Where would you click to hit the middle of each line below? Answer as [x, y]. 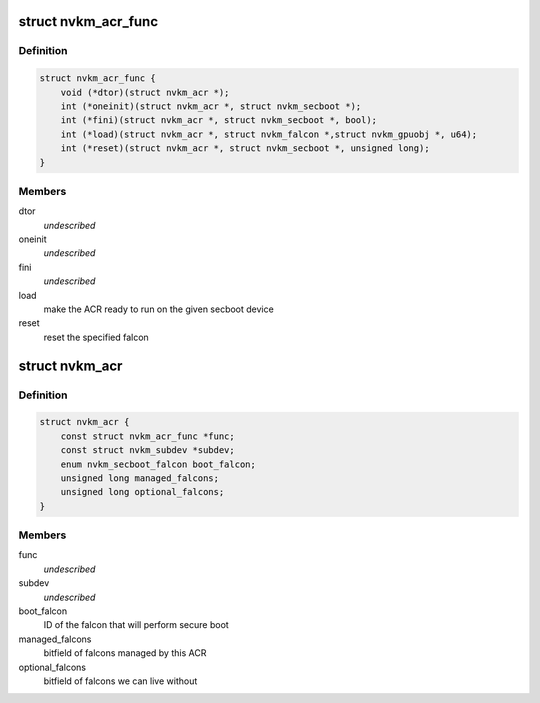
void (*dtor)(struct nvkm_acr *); [145, 92]
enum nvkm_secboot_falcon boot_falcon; [158, 464]
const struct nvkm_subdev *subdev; [147, 450]
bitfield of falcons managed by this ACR [125, 653]
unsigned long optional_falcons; [142, 492]
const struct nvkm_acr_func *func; [147, 436]
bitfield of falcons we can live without [120, 681]
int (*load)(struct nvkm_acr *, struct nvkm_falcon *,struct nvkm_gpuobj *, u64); [269, 134]
